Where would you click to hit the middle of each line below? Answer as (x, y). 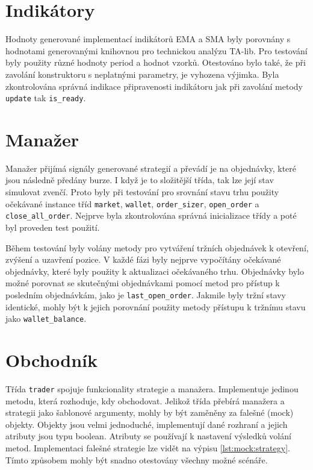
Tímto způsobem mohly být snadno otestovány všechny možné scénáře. (137, 459)
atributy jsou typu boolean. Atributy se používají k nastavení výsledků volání (148, 436)
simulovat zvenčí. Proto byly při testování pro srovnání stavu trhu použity (142, 192)
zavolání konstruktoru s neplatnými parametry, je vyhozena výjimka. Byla (142, 74)
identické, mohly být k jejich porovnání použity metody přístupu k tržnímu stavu (156, 306)
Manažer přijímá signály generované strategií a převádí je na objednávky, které (151, 168)
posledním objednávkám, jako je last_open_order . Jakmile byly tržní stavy (146, 294)
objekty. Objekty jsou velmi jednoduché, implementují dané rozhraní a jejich (147, 424)
